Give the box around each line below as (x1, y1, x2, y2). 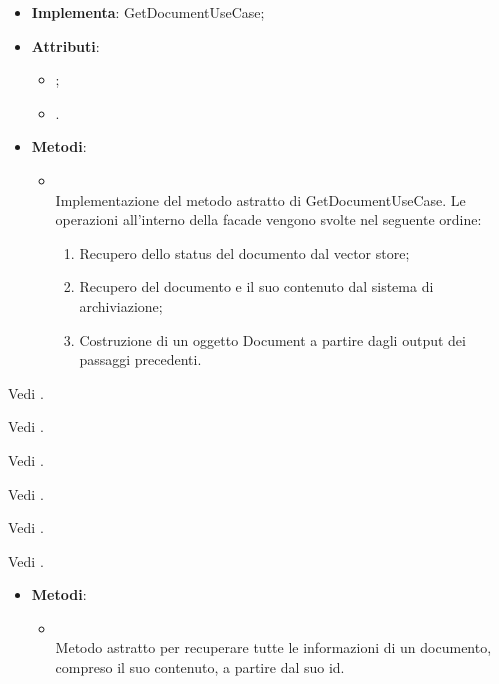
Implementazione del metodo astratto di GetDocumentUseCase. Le (55, 189, 466, 210)
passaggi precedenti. (79, 349, 202, 370)
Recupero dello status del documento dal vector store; (79, 242, 410, 263)
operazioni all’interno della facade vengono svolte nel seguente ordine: (55, 209, 482, 230)
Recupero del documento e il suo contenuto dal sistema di (79, 276, 434, 297)
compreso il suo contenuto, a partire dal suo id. (55, 657, 345, 678)
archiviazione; (79, 295, 163, 316)
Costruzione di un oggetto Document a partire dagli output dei (79, 329, 466, 350)
